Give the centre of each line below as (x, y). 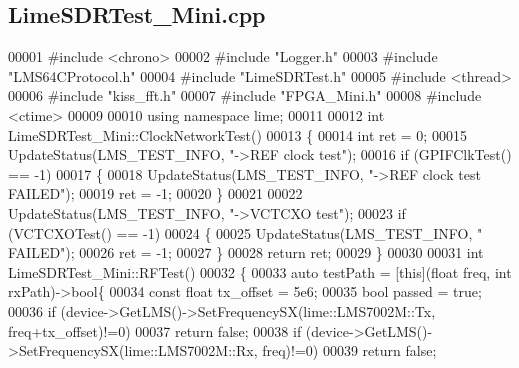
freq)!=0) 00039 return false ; (349, 350)
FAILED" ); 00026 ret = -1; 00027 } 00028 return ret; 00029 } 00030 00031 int (246, 252)
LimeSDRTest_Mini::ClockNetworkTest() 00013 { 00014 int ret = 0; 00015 (237, 134)
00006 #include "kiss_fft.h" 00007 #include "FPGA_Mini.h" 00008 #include (245, 95)
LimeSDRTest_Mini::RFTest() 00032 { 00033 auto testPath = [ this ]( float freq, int (260, 271)
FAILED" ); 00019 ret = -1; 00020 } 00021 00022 (155, 193)
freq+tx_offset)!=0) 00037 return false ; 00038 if (155, 330)
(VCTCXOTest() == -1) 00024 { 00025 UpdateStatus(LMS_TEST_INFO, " (245, 232)
